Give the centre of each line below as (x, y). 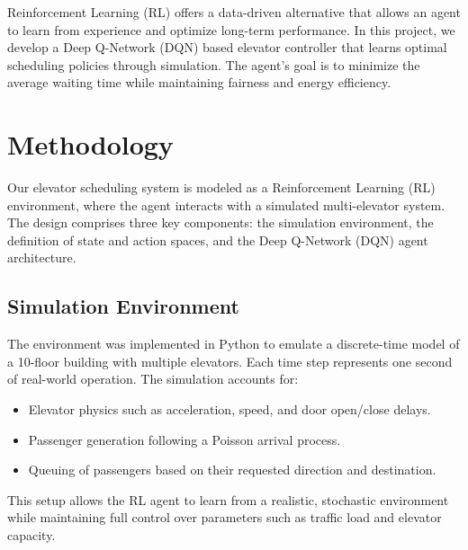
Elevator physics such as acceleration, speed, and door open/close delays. (229, 409)
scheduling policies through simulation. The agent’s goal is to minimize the (214, 64)
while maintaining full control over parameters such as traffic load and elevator (225, 517)
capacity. (31, 535)
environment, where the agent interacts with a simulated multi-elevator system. (226, 204)
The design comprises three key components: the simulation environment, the (220, 222)
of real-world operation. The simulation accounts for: (153, 379)
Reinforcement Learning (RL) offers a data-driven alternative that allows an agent (234, 12)
